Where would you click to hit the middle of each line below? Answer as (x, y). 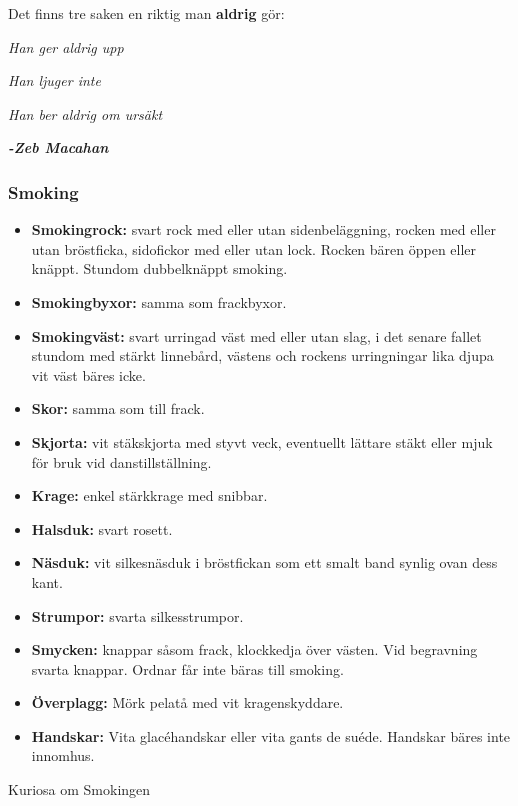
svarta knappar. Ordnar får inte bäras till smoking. (187, 668)
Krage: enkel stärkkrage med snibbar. (149, 495)
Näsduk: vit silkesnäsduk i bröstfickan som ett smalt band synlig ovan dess (264, 562)
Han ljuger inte (54, 80)
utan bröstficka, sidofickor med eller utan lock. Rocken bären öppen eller (254, 248)
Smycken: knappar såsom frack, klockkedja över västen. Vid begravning (254, 649)
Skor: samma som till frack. (118, 408)
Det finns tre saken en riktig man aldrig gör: (146, 13)
